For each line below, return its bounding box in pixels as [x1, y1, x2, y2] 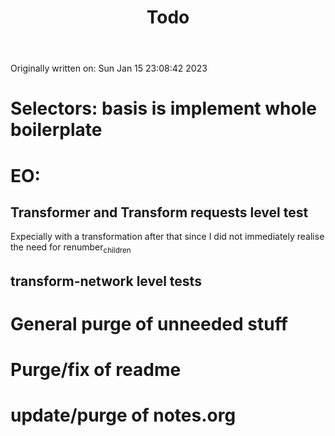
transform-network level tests [10, 272, 202, 290]
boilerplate [10, 119, 103, 141]
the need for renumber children [10, 241, 132, 256]
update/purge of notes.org [10, 404, 237, 427]
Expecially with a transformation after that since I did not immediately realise [10, 231, 325, 243]
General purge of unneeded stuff [10, 312, 288, 335]
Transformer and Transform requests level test [10, 204, 309, 221]
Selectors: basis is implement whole [10, 97, 317, 120]
